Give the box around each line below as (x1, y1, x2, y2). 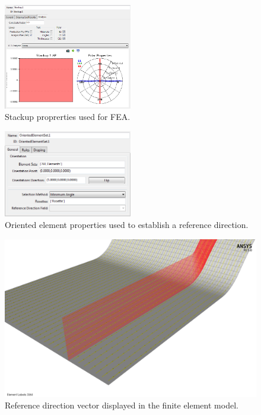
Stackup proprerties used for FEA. (5, 110, 130, 123)
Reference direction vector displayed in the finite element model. (5, 399, 238, 411)
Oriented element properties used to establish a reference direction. (5, 218, 249, 231)
